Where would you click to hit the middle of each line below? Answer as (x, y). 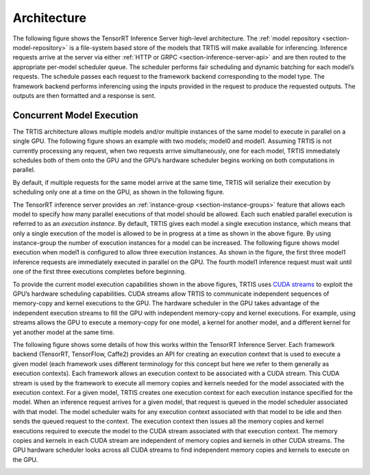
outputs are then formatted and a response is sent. (84, 95)
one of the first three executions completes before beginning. (99, 272)
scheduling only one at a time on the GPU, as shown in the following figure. (119, 192)
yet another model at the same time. (64, 332)
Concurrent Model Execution (75, 115)
